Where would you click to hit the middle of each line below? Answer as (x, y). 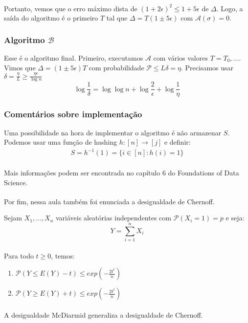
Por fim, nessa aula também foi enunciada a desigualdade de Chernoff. (109, 201)
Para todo (19, 255)
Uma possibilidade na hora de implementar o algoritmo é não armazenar (113, 132)
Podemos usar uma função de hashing (61, 142)
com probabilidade (116, 67)
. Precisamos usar (207, 67)
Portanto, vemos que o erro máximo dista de (71, 8)
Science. (16, 182)
